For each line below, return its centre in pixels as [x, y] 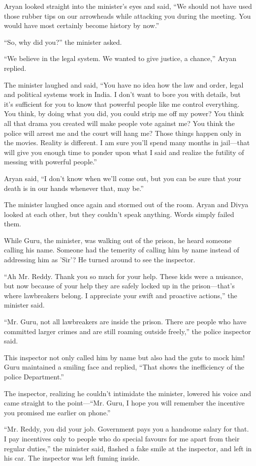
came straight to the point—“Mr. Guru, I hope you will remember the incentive [124, 403]
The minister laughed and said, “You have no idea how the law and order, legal [124, 84]
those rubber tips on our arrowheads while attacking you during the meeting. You [128, 16]
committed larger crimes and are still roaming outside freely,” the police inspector [128, 331]
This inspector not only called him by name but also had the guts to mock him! [125, 357]
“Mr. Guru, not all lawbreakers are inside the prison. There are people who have [125, 322]
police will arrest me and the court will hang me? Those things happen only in [123, 133]
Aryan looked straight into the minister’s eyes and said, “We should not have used [128, 6]
